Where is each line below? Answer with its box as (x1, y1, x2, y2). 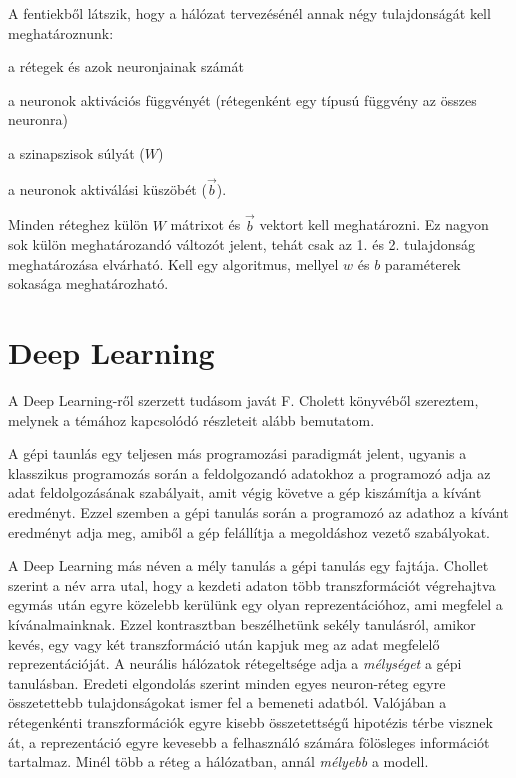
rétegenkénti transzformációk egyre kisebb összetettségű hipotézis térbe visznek (8, 712, 493, 732)
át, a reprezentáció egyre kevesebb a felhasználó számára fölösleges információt (8, 731, 490, 752)
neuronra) (8, 109, 68, 130)
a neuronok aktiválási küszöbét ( (8, 178, 207, 199)
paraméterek (384, 253, 461, 274)
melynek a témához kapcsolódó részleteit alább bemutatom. (8, 409, 375, 430)
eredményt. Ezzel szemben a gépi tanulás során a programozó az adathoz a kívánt (8, 502, 509, 523)
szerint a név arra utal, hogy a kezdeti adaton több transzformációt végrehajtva (8, 574, 496, 595)
